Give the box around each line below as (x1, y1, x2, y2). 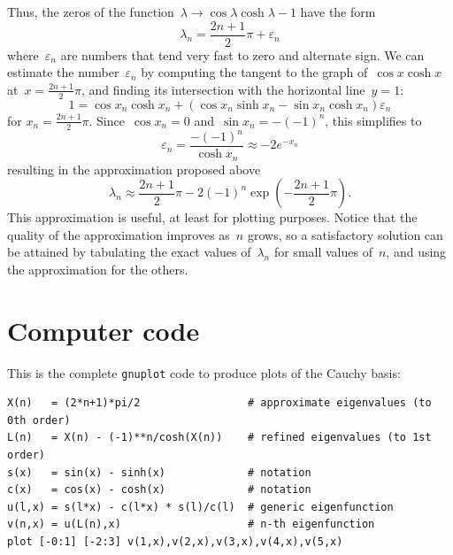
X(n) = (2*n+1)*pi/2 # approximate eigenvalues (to (7, 397, 432, 410)
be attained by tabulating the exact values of (7, 243, 251, 261)
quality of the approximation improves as (7, 225, 230, 243)
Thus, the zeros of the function (7, 3, 174, 20)
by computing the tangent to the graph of (141, 63, 368, 81)
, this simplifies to (325, 111, 422, 129)
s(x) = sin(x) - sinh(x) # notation (7, 466, 311, 479)
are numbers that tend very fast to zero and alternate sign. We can (60, 45, 425, 64)
